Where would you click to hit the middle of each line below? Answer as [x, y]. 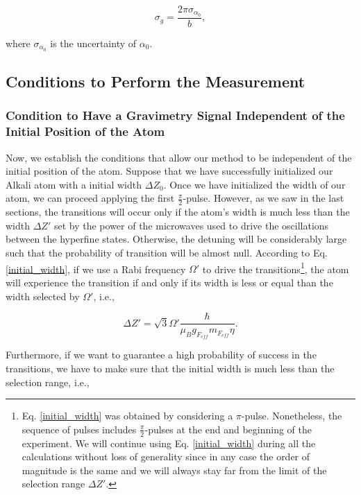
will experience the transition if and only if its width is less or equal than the [169, 282]
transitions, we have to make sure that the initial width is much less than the [170, 368]
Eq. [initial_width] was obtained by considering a [127, 416]
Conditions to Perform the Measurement [156, 81]
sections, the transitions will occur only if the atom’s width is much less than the [178, 212]
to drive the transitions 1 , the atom [276, 268]
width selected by [43, 296]
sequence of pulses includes [79, 429]
